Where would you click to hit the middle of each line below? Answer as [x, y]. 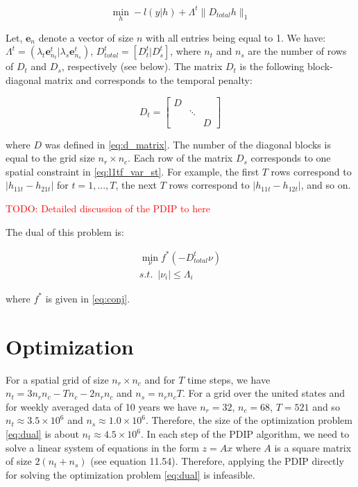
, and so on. [326, 185]
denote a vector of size [86, 37]
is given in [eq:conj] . [88, 298]
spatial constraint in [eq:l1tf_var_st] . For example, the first [133, 171]
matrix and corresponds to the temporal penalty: [148, 79]
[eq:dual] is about [42, 434]
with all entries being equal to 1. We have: [236, 37]
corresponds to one [291, 158]
